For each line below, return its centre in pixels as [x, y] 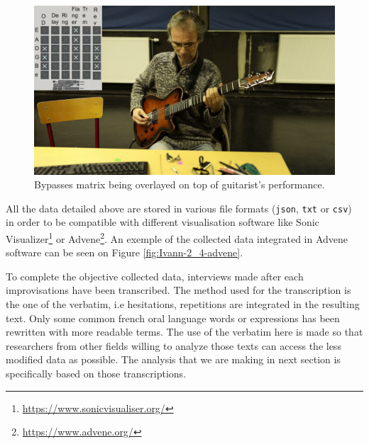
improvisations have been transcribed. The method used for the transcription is [178, 290]
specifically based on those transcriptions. [96, 373]
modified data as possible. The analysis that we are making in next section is [173, 359]
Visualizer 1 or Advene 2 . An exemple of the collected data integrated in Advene [177, 237]
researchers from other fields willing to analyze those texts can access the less [174, 345]
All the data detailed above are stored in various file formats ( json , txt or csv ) [179, 208]
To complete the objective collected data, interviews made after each [155, 276]
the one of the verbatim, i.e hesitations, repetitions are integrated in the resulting [183, 303]
